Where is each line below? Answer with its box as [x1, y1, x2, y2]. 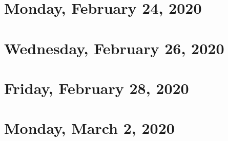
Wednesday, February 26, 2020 [4, 37, 224, 58]
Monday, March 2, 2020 [4, 118, 175, 138]
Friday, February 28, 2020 [4, 77, 189, 98]
